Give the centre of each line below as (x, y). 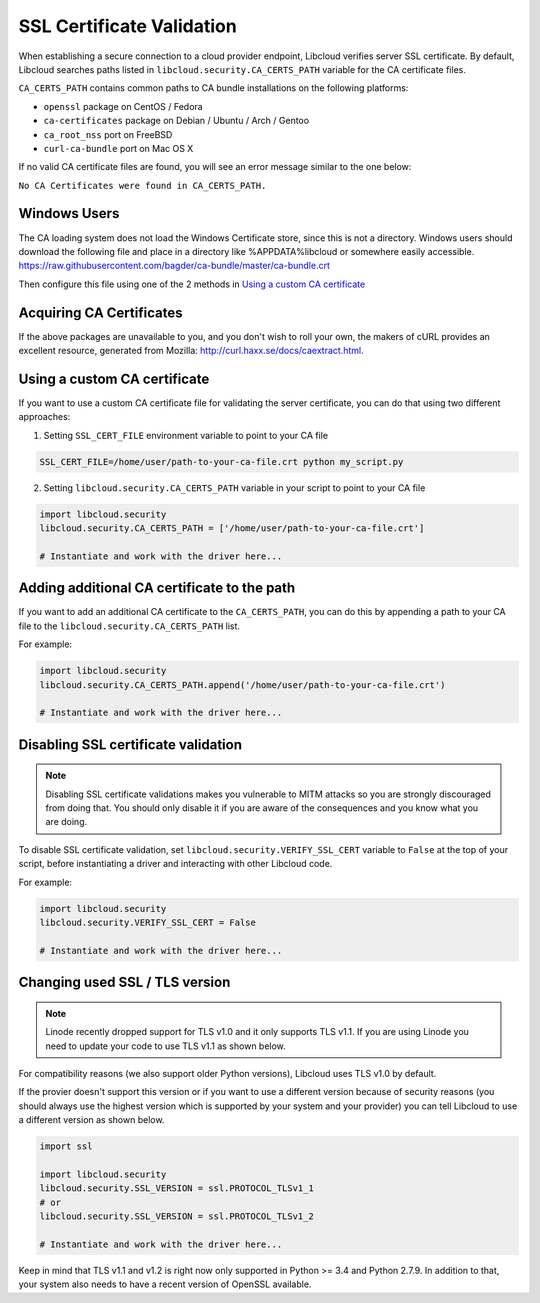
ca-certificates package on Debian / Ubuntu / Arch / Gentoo (176, 121)
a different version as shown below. (91, 1120)
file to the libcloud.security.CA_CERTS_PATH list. (129, 626)
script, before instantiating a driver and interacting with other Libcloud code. (175, 864)
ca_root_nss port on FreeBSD (108, 134)
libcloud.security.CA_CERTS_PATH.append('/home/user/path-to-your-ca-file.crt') (242, 684)
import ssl (66, 1146)
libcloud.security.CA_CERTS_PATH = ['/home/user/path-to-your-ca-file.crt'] (232, 528)
